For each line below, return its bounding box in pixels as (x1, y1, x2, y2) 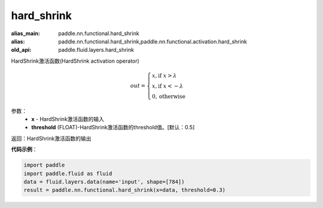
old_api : (11, 46, 32, 54)
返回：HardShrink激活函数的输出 (11, 135, 92, 142)
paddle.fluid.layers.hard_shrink (58, 46, 135, 54)
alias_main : (11, 30, 40, 37)
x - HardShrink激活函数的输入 (31, 116, 105, 123)
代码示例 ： (11, 146, 38, 153)
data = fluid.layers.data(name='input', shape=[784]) (23, 179, 185, 185)
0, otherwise (151, 93, 185, 100)
